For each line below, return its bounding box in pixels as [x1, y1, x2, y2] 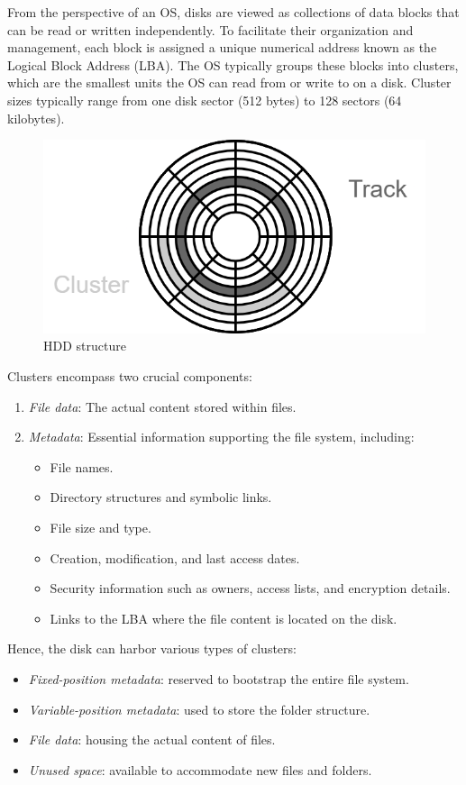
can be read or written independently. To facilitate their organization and [7, 20, 414, 39]
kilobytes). [7, 108, 65, 127]
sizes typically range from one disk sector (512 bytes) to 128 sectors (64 [7, 90, 402, 109]
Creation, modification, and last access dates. [50, 548, 300, 567]
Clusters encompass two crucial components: [7, 366, 252, 385]
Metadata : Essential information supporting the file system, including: [28, 427, 415, 446]
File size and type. [50, 517, 151, 536]
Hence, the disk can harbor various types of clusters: [7, 639, 297, 658]
